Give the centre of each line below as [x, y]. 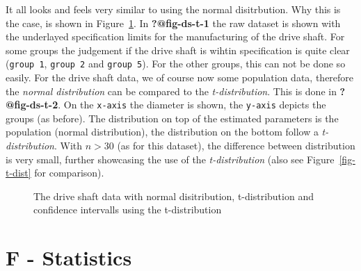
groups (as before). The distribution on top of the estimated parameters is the [172, 118]
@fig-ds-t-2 [32, 105]
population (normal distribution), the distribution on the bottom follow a [162, 132]
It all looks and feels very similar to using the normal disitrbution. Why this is [173, 9]
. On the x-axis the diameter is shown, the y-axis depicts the [192, 105]
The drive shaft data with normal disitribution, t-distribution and [174, 196]
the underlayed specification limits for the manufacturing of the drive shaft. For [175, 36]
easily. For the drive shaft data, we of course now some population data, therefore [180, 77]
